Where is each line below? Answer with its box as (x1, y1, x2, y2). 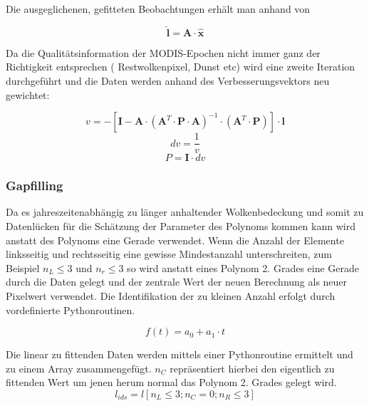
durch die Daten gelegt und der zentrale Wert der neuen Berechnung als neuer (6, 274, 348, 289)
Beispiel (6, 260, 40, 275)
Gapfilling (6, 177, 63, 194)
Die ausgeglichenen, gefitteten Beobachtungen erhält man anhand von (6, 1, 311, 16)
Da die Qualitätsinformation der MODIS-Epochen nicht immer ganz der (6, 45, 321, 60)
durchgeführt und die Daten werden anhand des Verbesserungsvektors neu (6, 73, 330, 88)
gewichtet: (6, 87, 50, 102)
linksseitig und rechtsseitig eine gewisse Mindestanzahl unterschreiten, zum (6, 246, 333, 261)
